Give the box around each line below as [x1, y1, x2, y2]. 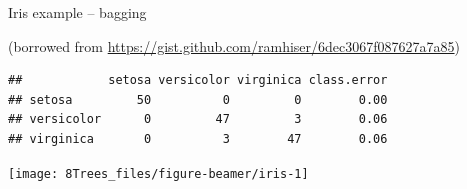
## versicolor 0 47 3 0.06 [8, 112, 388, 127]
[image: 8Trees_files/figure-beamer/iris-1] [8, 166, 309, 181]
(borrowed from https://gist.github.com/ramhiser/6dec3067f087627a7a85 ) [8, 35, 460, 56]
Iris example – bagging [8, 2, 147, 22]
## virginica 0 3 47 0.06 [8, 131, 388, 146]
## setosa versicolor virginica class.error [8, 73, 388, 88]
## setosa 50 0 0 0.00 [8, 92, 388, 107]
